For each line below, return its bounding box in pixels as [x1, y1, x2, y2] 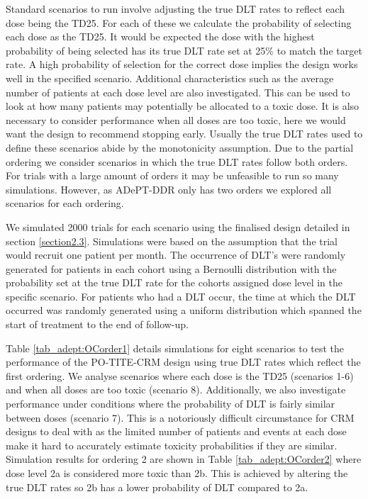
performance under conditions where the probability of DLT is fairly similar [6, 396, 335, 411]
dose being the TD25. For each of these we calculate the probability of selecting [6, 15, 352, 30]
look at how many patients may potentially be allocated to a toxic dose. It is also [6, 99, 359, 113]
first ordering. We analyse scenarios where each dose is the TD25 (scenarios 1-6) [6, 368, 354, 383]
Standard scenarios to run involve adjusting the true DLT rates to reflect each [6, 1, 345, 16]
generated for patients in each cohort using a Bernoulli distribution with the [6, 261, 337, 276]
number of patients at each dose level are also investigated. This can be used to [6, 84, 350, 99]
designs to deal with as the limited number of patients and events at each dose [6, 424, 347, 439]
